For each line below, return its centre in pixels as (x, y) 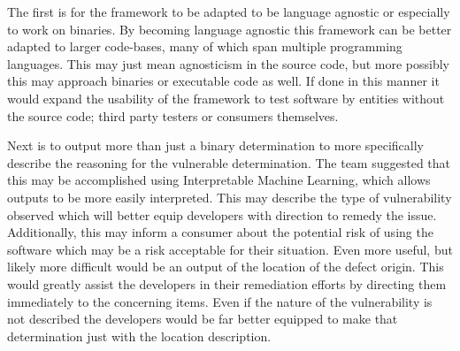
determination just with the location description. (139, 336)
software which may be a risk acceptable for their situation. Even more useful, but (230, 249)
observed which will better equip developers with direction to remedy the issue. (222, 214)
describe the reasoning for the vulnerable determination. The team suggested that (229, 162)
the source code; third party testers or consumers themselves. (173, 115)
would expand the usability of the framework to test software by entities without (226, 98)
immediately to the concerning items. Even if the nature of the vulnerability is (220, 301)
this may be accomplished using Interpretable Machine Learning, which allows (219, 180)
